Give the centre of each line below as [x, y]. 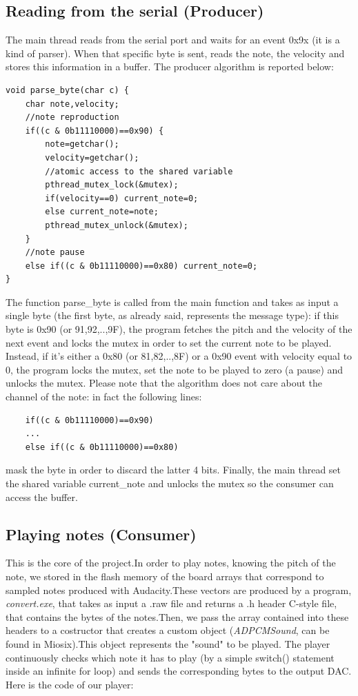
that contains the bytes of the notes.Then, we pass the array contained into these [177, 616]
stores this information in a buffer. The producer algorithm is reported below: [170, 66]
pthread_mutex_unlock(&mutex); [117, 225]
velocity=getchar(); [92, 157]
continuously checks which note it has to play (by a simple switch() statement [170, 657]
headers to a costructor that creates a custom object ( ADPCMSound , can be [168, 630]
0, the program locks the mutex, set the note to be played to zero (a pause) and [175, 369]
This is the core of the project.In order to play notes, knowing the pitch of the [171, 563]
